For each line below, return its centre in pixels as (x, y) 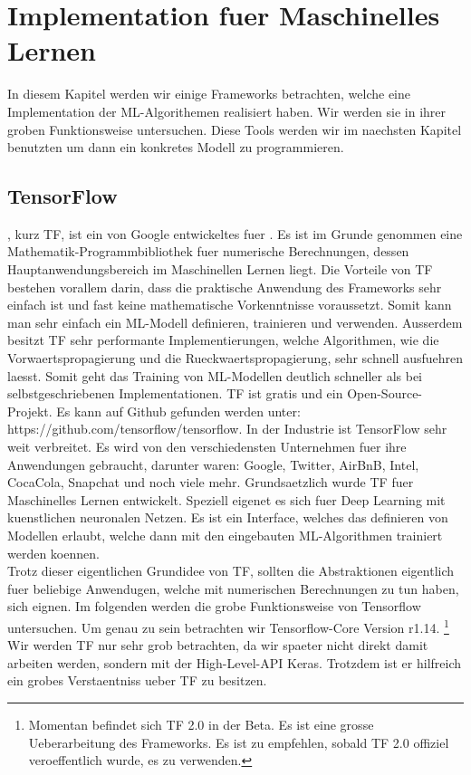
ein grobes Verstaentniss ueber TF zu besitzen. (137, 680)
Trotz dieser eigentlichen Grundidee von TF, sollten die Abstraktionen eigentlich (231, 571)
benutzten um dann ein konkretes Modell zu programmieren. (176, 147)
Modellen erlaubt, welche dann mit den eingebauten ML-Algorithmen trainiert (225, 535)
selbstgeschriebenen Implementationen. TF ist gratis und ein (175, 393)
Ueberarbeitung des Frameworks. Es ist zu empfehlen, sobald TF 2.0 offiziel (239, 742)
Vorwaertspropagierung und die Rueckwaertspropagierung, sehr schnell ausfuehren (235, 358)
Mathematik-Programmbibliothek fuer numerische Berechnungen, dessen (208, 251)
